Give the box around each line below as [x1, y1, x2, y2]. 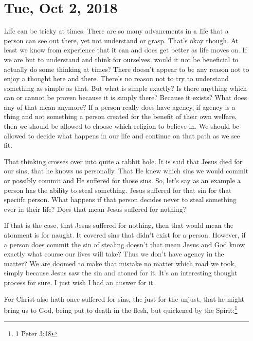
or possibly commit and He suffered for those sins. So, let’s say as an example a [4, 175, 241, 186]
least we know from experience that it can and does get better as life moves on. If [4, 45, 247, 55]
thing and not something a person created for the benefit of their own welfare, [4, 111, 237, 121]
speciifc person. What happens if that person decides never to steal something [4, 194, 236, 205]
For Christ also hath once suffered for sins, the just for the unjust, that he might [4, 293, 245, 304]
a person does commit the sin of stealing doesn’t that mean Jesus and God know [4, 239, 245, 249]
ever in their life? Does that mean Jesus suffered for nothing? [4, 204, 186, 214]
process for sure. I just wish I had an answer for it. [4, 277, 155, 287]
